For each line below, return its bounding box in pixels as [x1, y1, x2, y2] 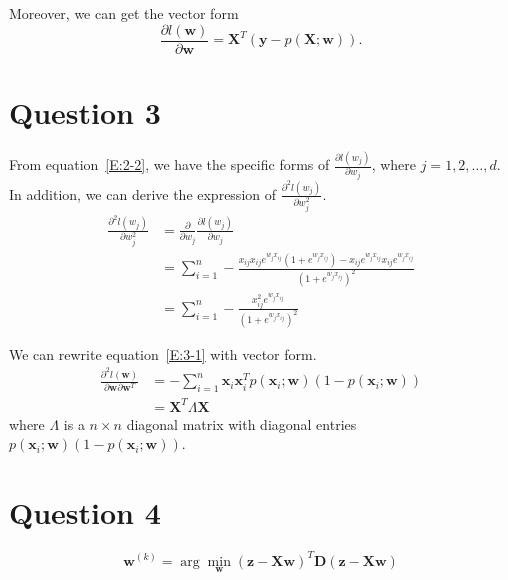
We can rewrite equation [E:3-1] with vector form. [9, 343, 317, 364]
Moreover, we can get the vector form [9, 3, 239, 23]
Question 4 [9, 492, 161, 533]
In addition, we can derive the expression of [9, 183, 277, 204]
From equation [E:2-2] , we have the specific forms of [9, 154, 330, 175]
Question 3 [9, 91, 161, 132]
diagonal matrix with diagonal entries [126, 413, 357, 434]
